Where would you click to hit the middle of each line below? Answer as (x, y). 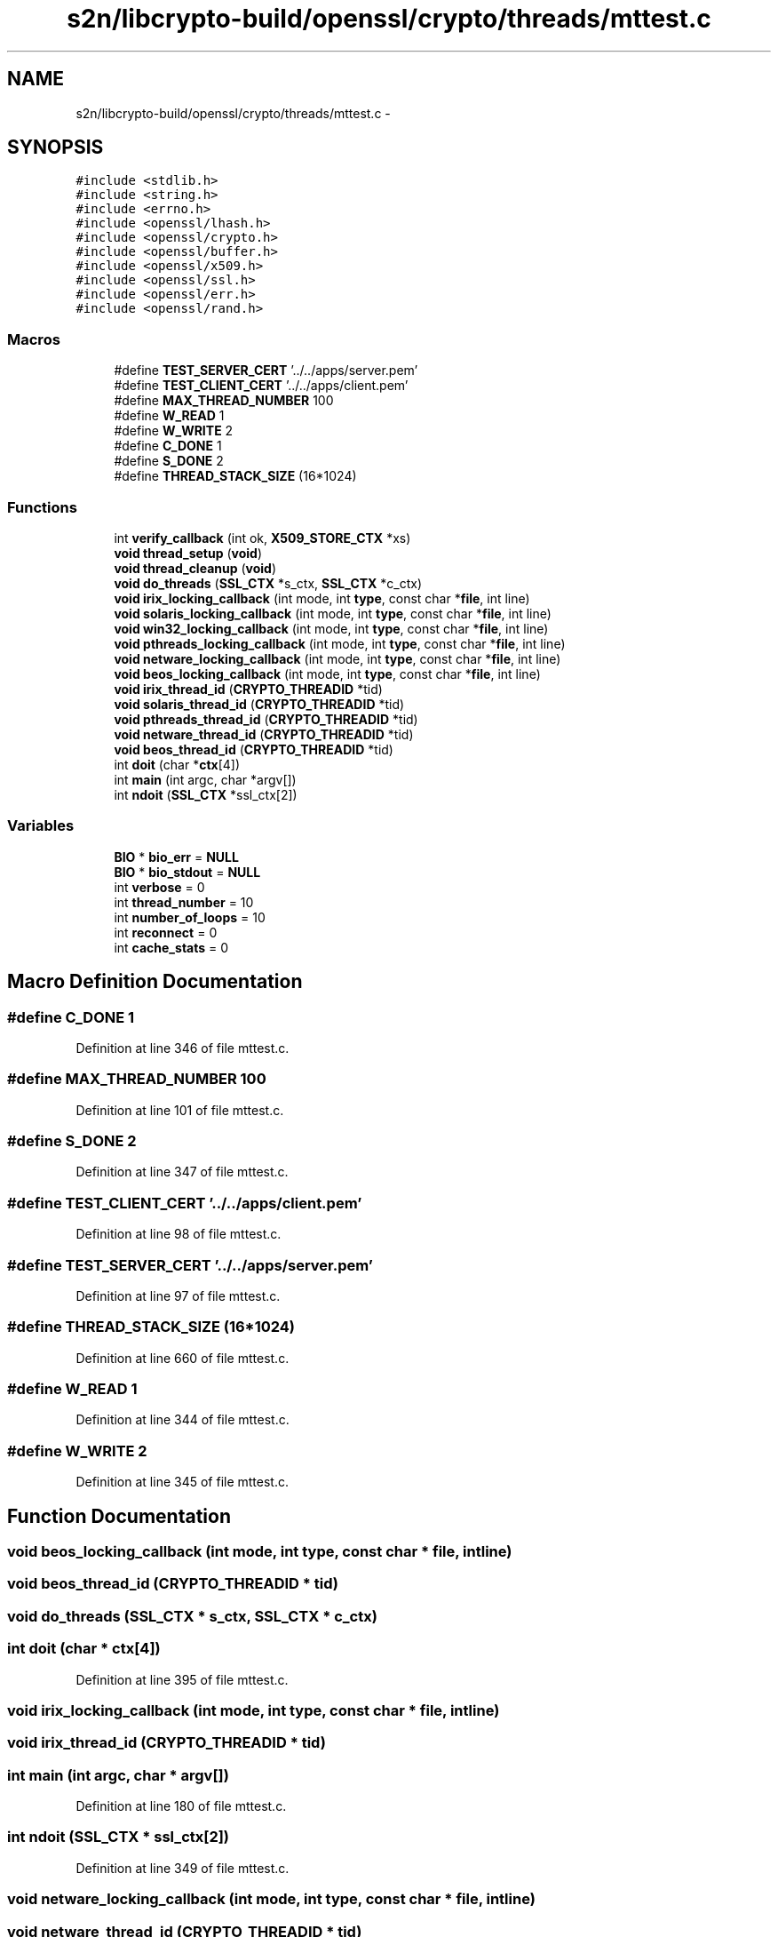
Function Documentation (119, 1516)
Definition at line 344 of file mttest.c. (183, 1420)
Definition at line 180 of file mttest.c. (181, 1806)
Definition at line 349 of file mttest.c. (183, 1868)
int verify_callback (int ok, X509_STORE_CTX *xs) (262, 538)
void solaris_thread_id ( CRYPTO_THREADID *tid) (259, 704)
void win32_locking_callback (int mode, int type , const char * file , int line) (331, 628)
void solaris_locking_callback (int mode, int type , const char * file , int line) (333, 613)
